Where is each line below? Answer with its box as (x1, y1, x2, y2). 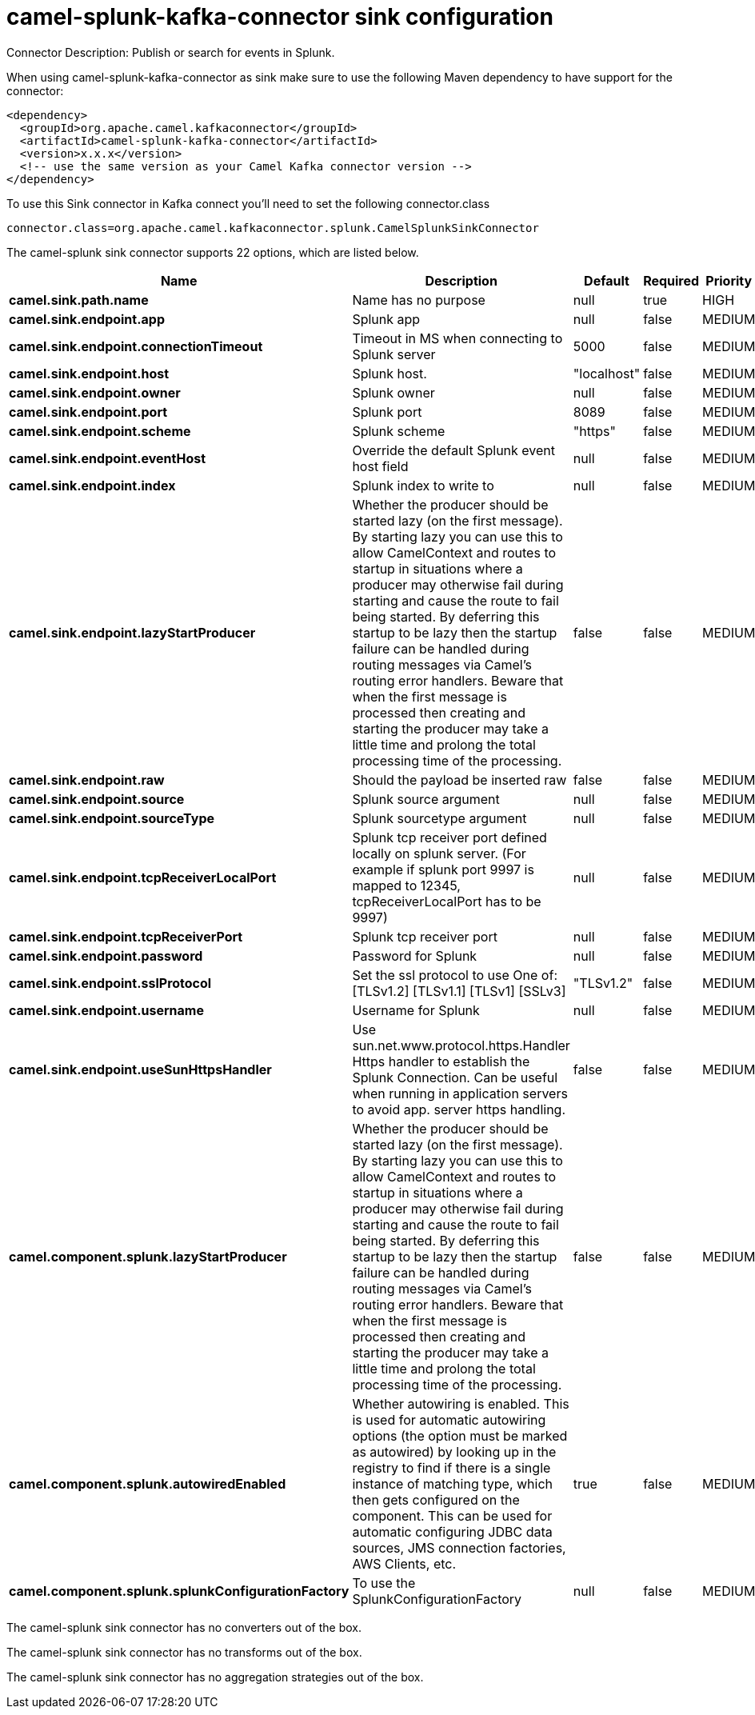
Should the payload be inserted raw (352, 771, 567, 788)
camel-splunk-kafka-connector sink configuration (6, 3, 553, 30)
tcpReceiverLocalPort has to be (352, 893, 541, 909)
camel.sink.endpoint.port (9, 403, 168, 420)
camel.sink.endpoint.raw (9, 771, 165, 788)
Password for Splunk (352, 947, 477, 964)
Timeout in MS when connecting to (352, 330, 563, 346)
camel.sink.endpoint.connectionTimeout (9, 338, 263, 354)
